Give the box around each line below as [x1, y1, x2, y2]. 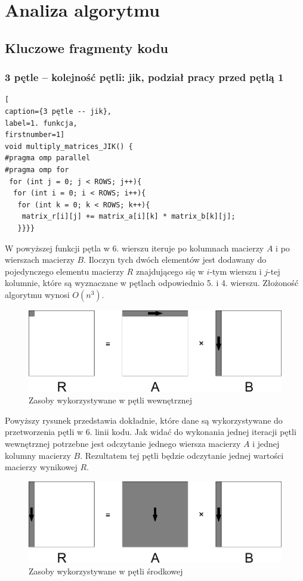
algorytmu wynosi [5, 288, 70, 300]
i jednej [252, 437, 280, 449]
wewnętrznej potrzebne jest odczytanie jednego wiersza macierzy [5, 437, 241, 449]
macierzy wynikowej [5, 461, 78, 473]
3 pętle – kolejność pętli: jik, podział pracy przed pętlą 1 [5, 70, 284, 85]
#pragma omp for [5, 165, 69, 174]
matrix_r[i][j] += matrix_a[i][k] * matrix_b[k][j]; [21, 212, 236, 221]
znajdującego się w [135, 265, 204, 277]
